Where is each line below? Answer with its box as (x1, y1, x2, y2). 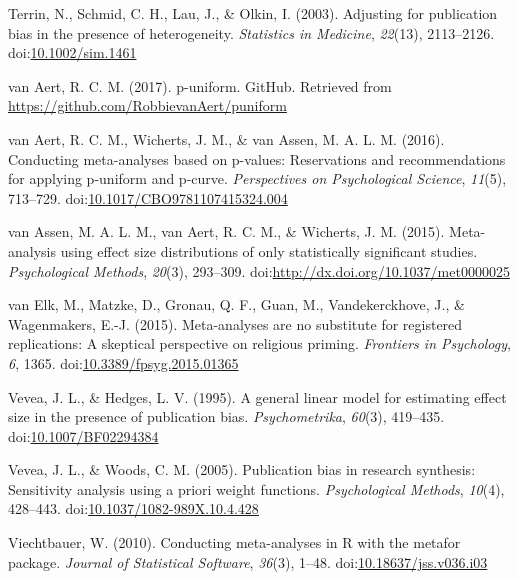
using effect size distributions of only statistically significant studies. (60, 240, 478, 261)
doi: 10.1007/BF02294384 (8, 425, 159, 446)
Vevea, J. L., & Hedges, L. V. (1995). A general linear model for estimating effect (8, 386, 507, 407)
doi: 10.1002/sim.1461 (8, 42, 137, 63)
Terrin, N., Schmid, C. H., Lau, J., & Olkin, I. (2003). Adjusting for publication (8, 3, 498, 23)
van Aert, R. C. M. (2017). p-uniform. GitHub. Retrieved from (8, 75, 392, 96)
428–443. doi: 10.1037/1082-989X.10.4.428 (8, 498, 259, 519)
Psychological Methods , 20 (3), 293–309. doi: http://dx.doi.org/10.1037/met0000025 (8, 260, 510, 281)
